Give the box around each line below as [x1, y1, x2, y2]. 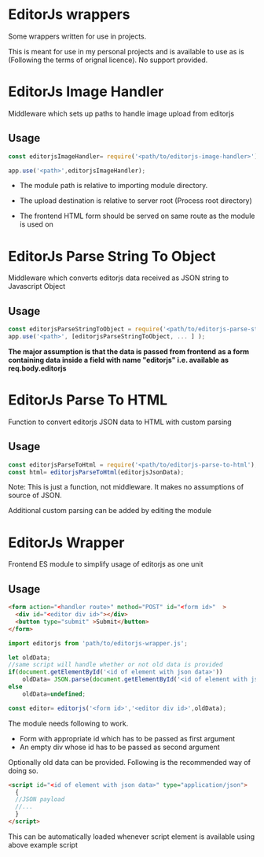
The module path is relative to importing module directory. [19, 181, 208, 190]
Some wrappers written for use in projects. [8, 31, 147, 41]
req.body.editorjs [8, 364, 67, 373]
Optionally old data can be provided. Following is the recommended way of [8, 757, 251, 766]
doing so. [8, 766, 38, 775]
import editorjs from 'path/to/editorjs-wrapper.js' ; [8, 639, 189, 647]
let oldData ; [8, 653, 51, 662]
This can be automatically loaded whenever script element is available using [8, 832, 255, 841]
